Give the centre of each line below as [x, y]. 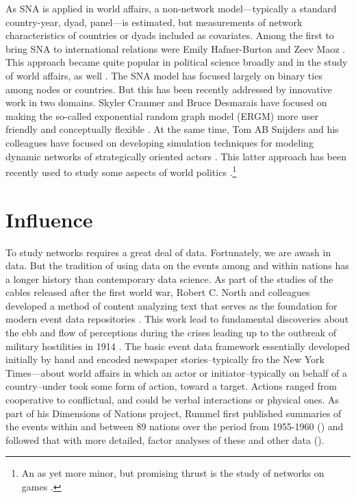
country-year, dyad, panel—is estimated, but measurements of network [154, 22]
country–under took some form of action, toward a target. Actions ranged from [171, 386]
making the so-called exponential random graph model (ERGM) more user [162, 115]
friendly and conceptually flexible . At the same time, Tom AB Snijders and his [172, 129]
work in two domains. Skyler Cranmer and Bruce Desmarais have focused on [166, 102]
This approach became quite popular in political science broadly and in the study [177, 62]
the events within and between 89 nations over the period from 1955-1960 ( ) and [175, 426]
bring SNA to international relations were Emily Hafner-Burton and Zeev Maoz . [176, 48]
